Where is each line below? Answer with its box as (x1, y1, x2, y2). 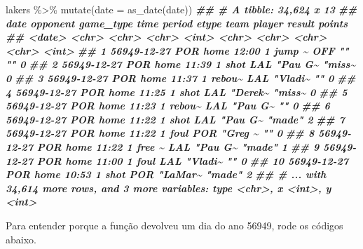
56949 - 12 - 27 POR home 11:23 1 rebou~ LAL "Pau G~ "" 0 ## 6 (6, 98, 330, 113)
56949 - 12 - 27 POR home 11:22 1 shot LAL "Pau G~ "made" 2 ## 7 (6, 112, 345, 126)
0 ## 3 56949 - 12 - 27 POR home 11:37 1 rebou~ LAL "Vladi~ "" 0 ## (6, 70, 356, 85)
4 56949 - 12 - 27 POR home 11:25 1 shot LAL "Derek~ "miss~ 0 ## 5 (6, 84, 348, 99)
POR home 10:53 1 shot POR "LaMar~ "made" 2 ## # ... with (6, 167, 327, 182)
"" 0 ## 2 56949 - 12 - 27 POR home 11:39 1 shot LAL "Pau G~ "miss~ (6, 57, 356, 72)
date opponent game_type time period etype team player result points (6, 15, 348, 30)
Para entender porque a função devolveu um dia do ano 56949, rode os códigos (6, 217, 343, 232)
